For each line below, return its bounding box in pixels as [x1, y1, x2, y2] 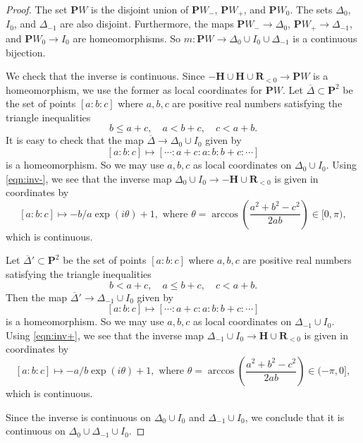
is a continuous [293, 30, 357, 45]
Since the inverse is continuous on [6, 409, 151, 424]
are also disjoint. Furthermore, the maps [60, 16, 234, 31]
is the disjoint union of [91, 2, 189, 16]
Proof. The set [6, 2, 68, 16]
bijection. [6, 44, 46, 59]
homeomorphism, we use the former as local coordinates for [6, 82, 263, 97]
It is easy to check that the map [6, 133, 144, 147]
